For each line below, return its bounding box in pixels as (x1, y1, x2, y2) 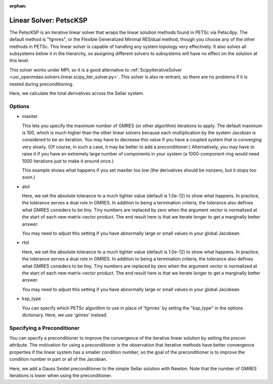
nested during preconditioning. (9, 81, 74, 87)
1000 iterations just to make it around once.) (22, 158, 114, 164)
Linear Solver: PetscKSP (9, 16, 88, 25)
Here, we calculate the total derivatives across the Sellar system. (9, 90, 144, 96)
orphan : (9, 3, 27, 9)
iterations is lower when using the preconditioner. (9, 372, 112, 378)
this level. (9, 58, 30, 64)
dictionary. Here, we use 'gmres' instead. (22, 312, 108, 318)
